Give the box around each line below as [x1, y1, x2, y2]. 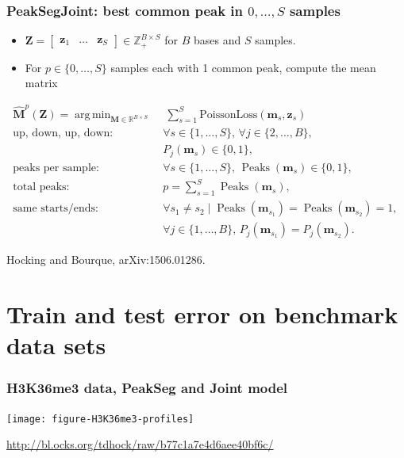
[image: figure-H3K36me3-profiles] [6, 413, 194, 425]
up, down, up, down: [13, 128, 114, 139]
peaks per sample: [13, 162, 99, 174]
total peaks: [13, 181, 70, 193]
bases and [194, 32, 241, 48]
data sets [6, 329, 106, 361]
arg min [75, 109, 111, 120]
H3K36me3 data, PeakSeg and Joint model [6, 378, 288, 398]
